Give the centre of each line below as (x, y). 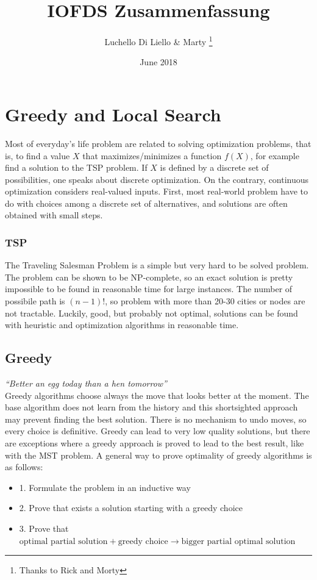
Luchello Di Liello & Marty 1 (158, 41)
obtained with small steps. (54, 215)
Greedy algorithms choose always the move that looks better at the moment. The (157, 395)
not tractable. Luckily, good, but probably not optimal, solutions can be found (151, 313)
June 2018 (158, 62)
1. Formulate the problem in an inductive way (105, 487)
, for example (275, 155)
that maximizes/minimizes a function (152, 155)
